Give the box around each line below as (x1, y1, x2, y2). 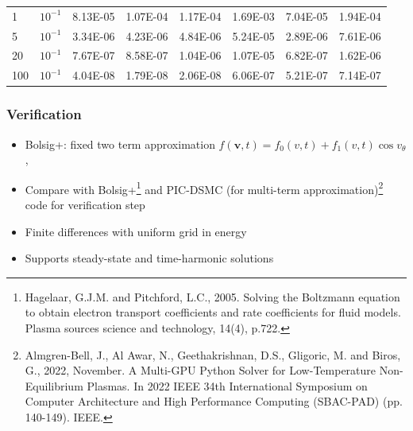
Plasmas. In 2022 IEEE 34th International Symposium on (87, 377, 368, 394)
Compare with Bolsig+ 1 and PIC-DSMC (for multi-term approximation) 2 (25, 178, 384, 197)
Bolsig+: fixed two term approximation (25, 135, 215, 152)
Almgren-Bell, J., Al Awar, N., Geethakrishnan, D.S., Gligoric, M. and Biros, (25, 346, 401, 363)
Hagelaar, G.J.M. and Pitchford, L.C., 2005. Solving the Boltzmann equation (25, 288, 400, 305)
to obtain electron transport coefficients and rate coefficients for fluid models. (25, 304, 401, 320)
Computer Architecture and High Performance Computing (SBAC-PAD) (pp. (25, 393, 403, 410)
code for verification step (25, 196, 145, 213)
